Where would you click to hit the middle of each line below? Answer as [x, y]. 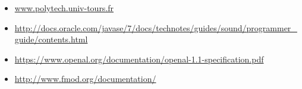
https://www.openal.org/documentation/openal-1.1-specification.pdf [139, 59]
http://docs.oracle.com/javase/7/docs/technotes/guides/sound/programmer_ [156, 27]
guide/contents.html [51, 39]
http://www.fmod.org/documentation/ [85, 79]
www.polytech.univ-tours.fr [64, 8]
